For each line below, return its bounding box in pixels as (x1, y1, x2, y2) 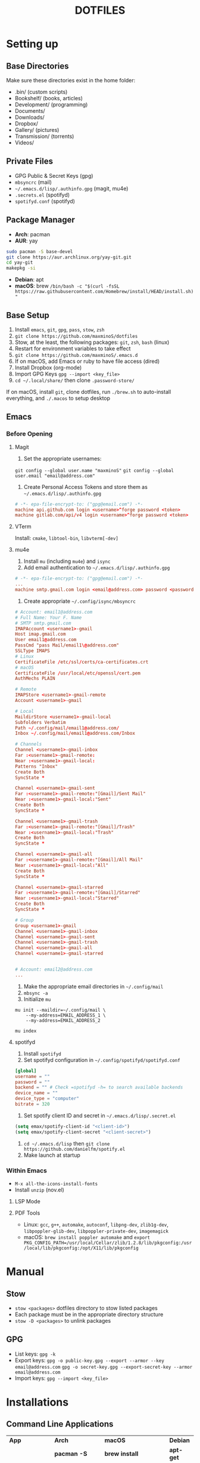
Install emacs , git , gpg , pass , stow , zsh (14, 326, 105, 333)
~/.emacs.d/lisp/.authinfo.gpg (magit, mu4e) (14, 184, 129, 192)
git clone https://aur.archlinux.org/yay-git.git (6, 254, 132, 260)
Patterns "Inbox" (14, 763, 58, 769)
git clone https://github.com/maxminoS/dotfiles (14, 333, 138, 339)
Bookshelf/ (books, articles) (14, 95, 83, 101)
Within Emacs (6, 1166, 48, 1175)
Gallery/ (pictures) (14, 127, 60, 133)
